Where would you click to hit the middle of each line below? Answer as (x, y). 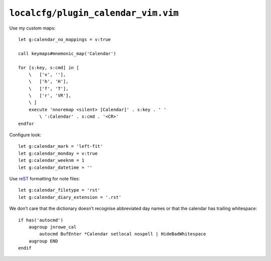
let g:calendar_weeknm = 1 (51, 161)
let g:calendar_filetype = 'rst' (59, 190)
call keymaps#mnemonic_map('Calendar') (67, 53)
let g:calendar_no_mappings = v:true (65, 39)
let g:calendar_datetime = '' (55, 167)
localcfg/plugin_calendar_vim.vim (94, 13)
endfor (26, 123)
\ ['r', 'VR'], (50, 96)
